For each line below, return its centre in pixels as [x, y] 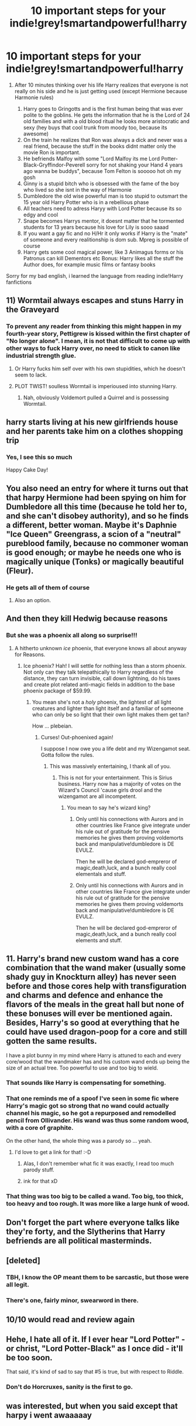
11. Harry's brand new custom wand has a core [93, 959]
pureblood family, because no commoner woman [97, 543]
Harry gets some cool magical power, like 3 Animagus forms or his [103, 252]
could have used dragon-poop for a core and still [97, 1032]
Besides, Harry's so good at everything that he [93, 1023]
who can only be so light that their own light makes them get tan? [111, 714]
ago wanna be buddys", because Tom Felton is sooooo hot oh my [102, 171]
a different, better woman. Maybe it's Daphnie [92, 525]
